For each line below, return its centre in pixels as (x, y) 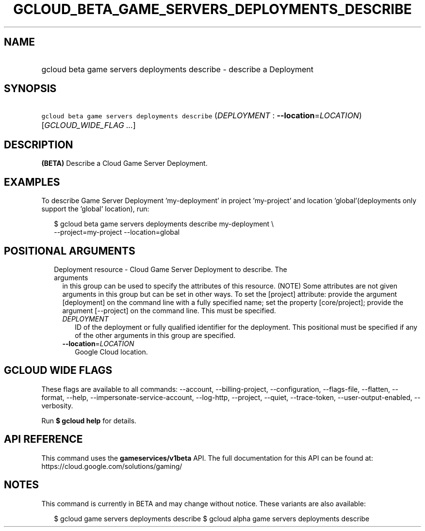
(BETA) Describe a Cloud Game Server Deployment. (124, 163)
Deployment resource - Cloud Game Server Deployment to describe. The (171, 269)
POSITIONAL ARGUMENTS (70, 251)
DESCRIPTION (39, 145)
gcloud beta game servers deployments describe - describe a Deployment (178, 69)
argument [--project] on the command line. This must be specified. (169, 310)
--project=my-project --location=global (117, 232)
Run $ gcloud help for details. (89, 420)
